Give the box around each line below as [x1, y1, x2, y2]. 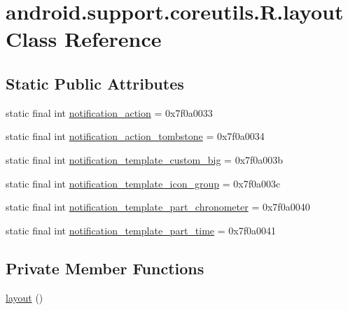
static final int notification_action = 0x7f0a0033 [6, 105, 213, 120]
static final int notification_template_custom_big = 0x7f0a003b [6, 152, 284, 167]
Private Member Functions [6, 257, 204, 279]
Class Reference [6, 24, 162, 53]
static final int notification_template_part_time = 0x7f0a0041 [6, 223, 276, 237]
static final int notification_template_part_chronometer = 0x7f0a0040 [6, 199, 310, 214]
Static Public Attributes [6, 72, 184, 94]
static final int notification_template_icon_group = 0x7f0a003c [6, 176, 281, 190]
